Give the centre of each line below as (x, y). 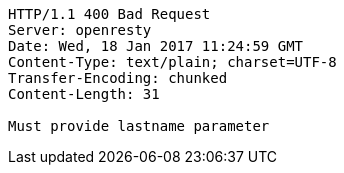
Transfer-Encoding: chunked (118, 78)
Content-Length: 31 (84, 94)
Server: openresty (80, 30)
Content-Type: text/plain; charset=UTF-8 (172, 62)
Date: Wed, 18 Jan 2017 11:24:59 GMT (156, 46)
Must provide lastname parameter (139, 126)
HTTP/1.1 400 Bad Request (109, 14)
